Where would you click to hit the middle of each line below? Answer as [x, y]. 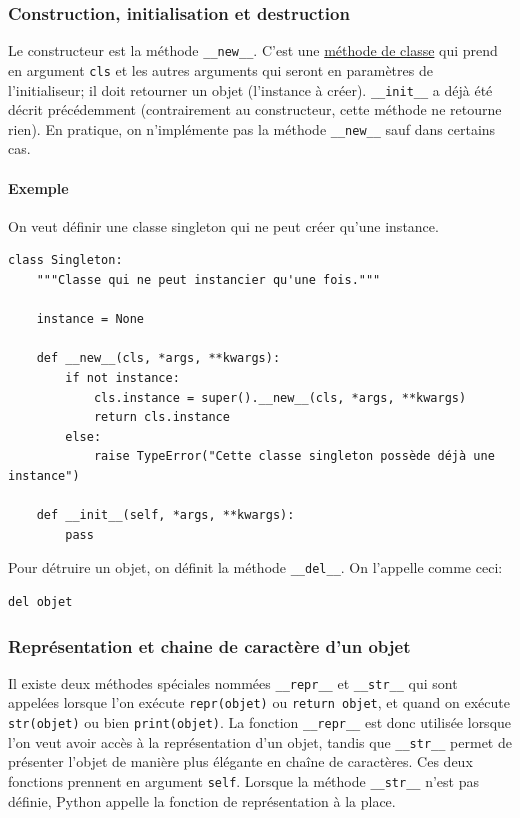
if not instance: [122, 377]
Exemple [38, 187]
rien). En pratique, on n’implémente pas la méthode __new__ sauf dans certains [252, 128]
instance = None [90, 319]
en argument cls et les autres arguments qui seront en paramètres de [220, 69]
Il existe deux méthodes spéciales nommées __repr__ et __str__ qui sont [233, 682]
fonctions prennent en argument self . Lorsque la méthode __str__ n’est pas [243, 781]
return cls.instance [161, 417]
